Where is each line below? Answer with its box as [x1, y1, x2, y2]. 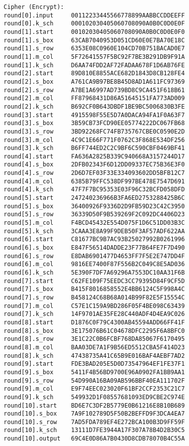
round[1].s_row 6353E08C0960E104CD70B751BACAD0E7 [3, 45, 185, 52]
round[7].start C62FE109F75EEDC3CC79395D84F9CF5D [3, 277, 185, 285]
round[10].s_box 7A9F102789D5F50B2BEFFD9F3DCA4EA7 [3, 410, 185, 418]
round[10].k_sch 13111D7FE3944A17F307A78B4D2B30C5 [3, 427, 185, 434]
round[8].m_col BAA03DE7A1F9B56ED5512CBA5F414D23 [3, 343, 185, 351]
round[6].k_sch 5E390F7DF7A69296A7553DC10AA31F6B [3, 269, 185, 276]
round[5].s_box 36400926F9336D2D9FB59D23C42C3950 [3, 202, 185, 210]
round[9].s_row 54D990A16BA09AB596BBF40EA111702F [3, 377, 185, 384]
